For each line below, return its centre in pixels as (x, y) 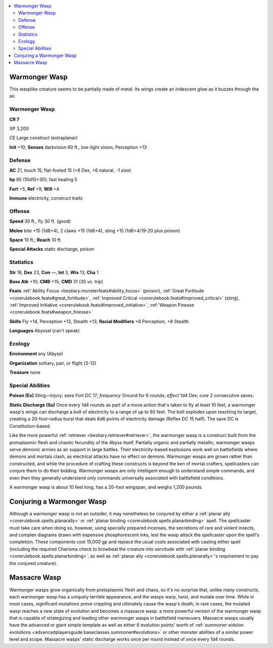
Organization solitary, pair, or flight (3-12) (53, 363)
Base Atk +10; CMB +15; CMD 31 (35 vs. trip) (56, 281)
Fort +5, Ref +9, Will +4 (34, 189)
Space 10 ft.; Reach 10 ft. (36, 240)
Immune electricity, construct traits (46, 198)
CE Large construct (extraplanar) (43, 138)
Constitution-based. (30, 426)
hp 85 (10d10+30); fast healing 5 (43, 180)
